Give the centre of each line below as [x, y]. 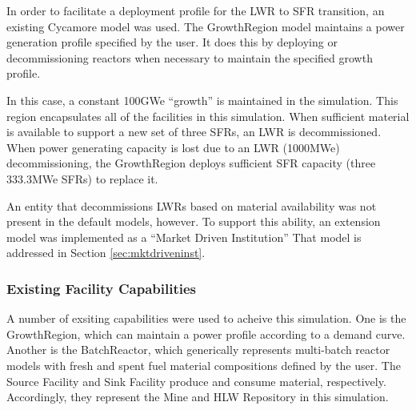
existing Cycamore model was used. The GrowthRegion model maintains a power [206, 26]
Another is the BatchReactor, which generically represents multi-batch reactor [198, 350]
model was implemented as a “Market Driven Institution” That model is [184, 237]
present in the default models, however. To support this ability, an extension [194, 221]
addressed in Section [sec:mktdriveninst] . [106, 253]
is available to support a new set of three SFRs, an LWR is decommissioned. [194, 132]
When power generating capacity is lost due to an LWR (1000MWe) [173, 147]
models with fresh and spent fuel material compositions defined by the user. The [204, 365]
